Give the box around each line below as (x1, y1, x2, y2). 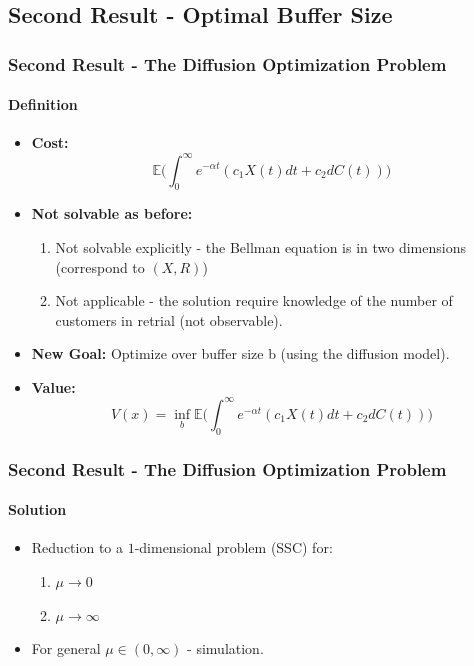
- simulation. (187, 638, 264, 659)
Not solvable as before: (31, 203, 193, 224)
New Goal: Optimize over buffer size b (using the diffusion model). (31, 343, 450, 364)
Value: (31, 376, 76, 397)
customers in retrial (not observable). (55, 309, 283, 330)
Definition (8, 94, 78, 115)
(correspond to (55, 256, 145, 277)
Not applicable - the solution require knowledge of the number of (55, 290, 453, 311)
